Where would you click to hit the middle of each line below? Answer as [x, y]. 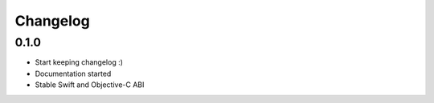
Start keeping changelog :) [79, 62]
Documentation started [73, 73]
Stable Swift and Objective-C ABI [90, 85]
